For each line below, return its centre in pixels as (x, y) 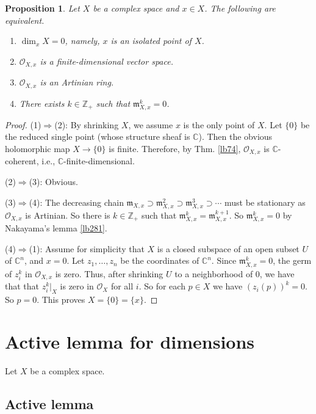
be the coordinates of (160, 260)
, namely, (82, 41)
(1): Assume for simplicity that (87, 248)
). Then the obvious (235, 136)
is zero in (77, 286)
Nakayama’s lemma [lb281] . (56, 228)
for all (122, 286)
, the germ (292, 260)
